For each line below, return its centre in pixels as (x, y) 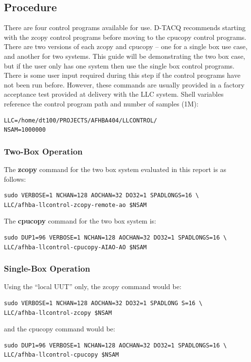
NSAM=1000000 (25, 130)
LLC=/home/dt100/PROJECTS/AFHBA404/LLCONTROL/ (81, 120)
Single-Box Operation (47, 268)
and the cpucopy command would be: (60, 329)
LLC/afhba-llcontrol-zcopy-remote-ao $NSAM (75, 205)
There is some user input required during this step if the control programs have (122, 75)
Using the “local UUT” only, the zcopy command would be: (93, 286)
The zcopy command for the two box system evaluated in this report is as (115, 169)
